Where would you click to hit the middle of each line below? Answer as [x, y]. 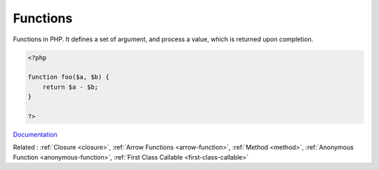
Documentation [35, 134]
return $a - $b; [70, 87]
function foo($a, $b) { [69, 77]
